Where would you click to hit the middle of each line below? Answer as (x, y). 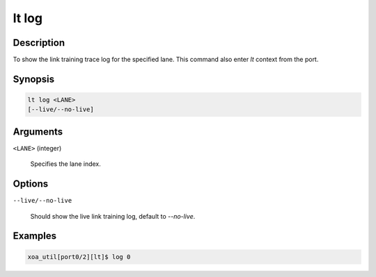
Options (31, 184)
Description (39, 43)
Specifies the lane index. (65, 164)
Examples (35, 236)
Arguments (38, 132)
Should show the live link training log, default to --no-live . (113, 216)
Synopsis (34, 79)
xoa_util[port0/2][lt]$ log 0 (79, 257)
